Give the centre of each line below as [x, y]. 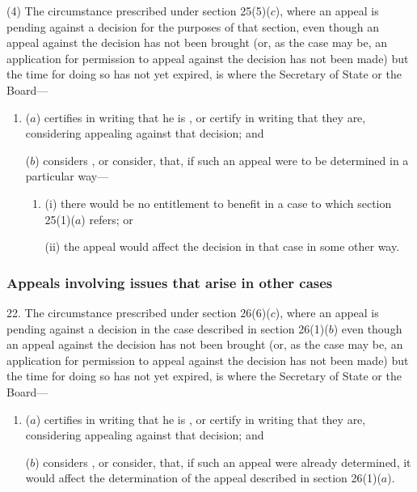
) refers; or [107, 219]
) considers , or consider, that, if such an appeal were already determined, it [223, 462]
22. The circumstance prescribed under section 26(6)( [139, 312]
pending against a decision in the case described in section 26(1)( [168, 328]
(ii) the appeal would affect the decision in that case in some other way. [222, 246]
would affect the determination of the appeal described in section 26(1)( [203, 478]
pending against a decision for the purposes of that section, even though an [193, 26]
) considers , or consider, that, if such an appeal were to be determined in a [222, 160]
